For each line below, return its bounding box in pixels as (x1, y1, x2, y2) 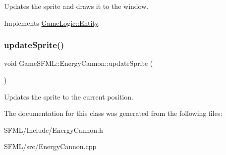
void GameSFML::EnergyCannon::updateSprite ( (4, 58, 153, 68)
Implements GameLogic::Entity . (4, 17, 100, 28)
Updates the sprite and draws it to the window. (4, 1, 149, 11)
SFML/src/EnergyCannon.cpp (4, 141, 97, 152)
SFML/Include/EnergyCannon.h (4, 124, 103, 135)
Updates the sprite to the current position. (4, 91, 133, 102)
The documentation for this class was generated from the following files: (4, 108, 223, 118)
